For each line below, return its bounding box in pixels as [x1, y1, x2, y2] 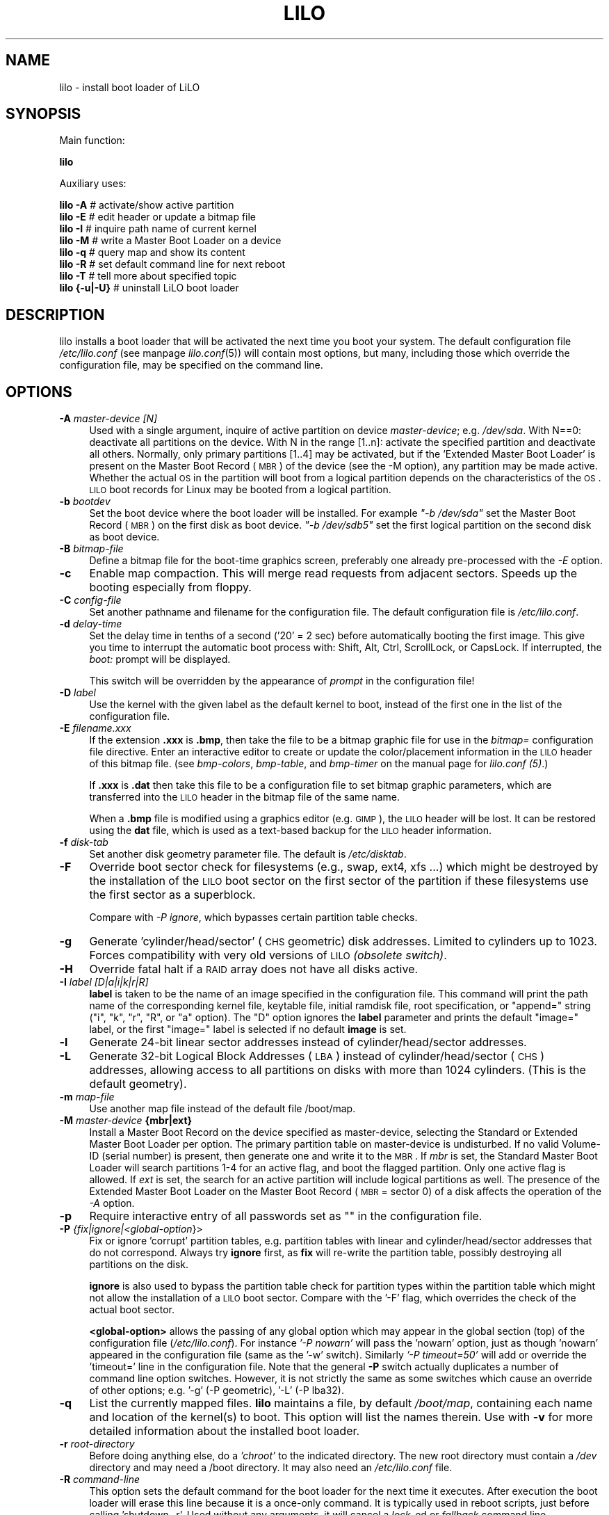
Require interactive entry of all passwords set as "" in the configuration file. [89, 1209, 482, 1224]
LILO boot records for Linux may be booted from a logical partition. [89, 483, 391, 496]
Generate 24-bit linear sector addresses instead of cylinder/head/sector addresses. [89, 1035, 527, 1050]
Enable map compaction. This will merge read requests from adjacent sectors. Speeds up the [89, 566, 578, 581]
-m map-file [59, 1091, 115, 1103]
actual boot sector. [89, 1304, 174, 1316]
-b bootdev [59, 495, 111, 508]
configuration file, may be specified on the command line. [59, 359, 323, 371]
